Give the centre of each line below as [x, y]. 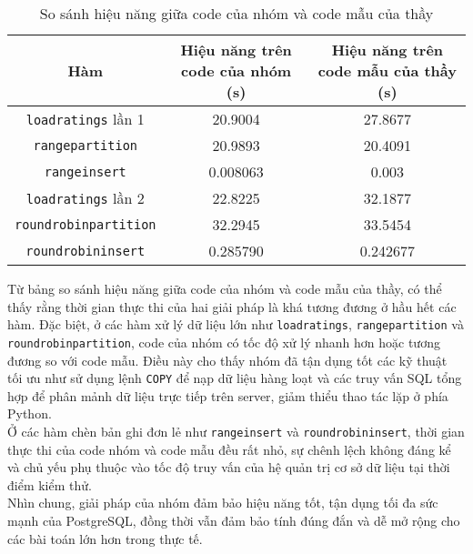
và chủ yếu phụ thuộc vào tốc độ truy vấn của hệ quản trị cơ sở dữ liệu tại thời [229, 467]
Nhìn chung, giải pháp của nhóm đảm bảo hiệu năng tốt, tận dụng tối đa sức [223, 503]
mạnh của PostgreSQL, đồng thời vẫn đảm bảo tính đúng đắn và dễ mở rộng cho [234, 520]
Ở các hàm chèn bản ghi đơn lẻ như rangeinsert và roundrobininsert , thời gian [236, 431]
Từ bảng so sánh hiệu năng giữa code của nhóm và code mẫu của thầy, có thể [225, 288]
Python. [30, 413]
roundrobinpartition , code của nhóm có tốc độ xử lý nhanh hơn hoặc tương [224, 342]
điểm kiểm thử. [50, 484]
